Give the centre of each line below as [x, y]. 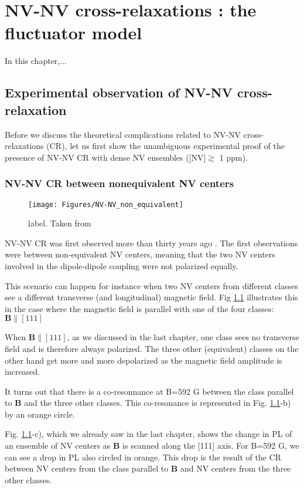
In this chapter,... [36, 61]
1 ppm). [234, 157]
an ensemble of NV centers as [58, 445]
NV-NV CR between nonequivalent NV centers [119, 183]
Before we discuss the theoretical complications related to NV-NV [123, 134]
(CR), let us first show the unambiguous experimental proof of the [165, 146]
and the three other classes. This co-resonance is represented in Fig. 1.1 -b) [158, 403]
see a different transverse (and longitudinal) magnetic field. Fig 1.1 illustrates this [151, 297]
